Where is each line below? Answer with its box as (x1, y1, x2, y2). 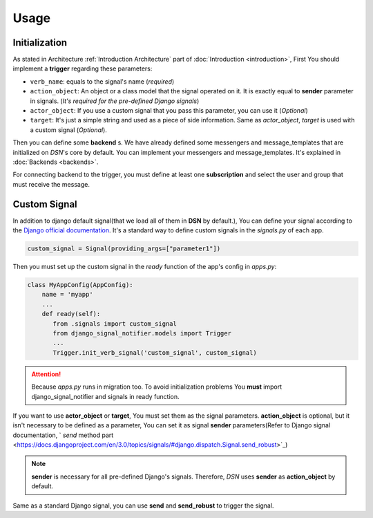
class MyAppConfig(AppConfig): (27, 281, 134, 288)
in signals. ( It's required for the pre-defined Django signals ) (30, 97, 200, 105)
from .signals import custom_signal (52, 320, 178, 328)
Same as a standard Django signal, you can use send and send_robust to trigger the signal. (12, 501, 274, 510)
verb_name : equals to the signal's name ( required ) (30, 77, 175, 86)
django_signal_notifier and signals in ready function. (31, 392, 180, 400)
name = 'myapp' (41, 290, 93, 299)
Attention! (31, 370, 61, 378)
